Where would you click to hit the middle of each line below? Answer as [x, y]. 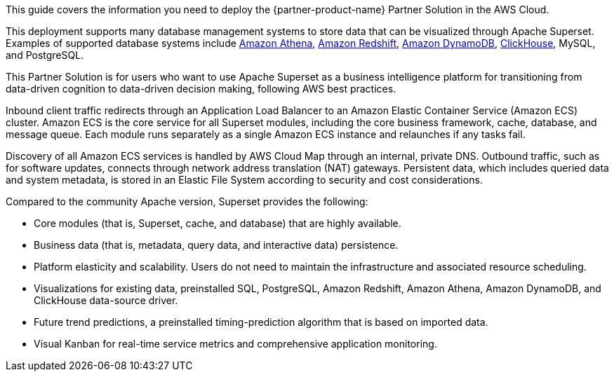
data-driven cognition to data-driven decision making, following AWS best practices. [201, 89]
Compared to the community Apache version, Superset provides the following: [187, 201]
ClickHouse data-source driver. [106, 300]
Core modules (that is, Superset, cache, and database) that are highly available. [218, 223]
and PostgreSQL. [45, 55]
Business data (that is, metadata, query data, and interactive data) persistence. [216, 245]
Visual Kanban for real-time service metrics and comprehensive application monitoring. [235, 344]
